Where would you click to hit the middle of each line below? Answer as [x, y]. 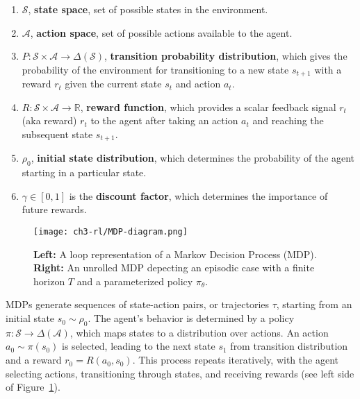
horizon [49, 281]
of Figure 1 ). [33, 387]
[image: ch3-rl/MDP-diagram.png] [111, 232]
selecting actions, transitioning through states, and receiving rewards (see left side [180, 373]
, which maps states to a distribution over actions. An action [199, 332]
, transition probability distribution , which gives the [226, 56]
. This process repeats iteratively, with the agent [235, 360]
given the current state [113, 84]
